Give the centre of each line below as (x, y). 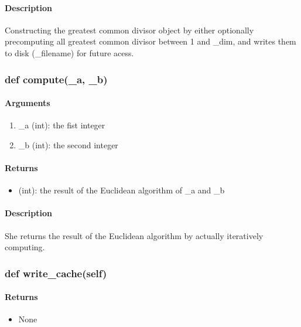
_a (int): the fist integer (62, 125)
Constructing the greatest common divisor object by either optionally (129, 30)
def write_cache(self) (56, 273)
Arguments (28, 103)
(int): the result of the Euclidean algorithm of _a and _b (122, 190)
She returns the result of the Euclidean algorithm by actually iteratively (134, 235)
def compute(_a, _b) (56, 79)
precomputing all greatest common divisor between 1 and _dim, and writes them (150, 41)
